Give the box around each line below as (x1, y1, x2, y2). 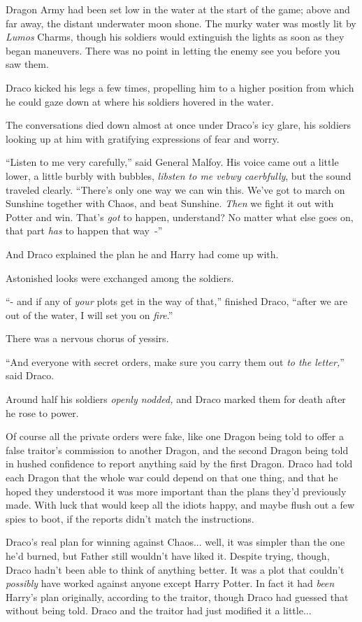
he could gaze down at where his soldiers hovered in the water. (6, 94, 274, 108)
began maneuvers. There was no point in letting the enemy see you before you (6, 43, 340, 57)
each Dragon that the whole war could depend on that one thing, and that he (6, 470, 338, 485)
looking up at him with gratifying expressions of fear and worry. (6, 131, 280, 146)
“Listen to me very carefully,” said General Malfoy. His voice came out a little (6, 155, 339, 169)
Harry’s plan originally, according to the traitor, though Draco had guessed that (6, 589, 349, 604)
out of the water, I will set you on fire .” (6, 307, 173, 322)
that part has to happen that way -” (6, 223, 163, 238)
